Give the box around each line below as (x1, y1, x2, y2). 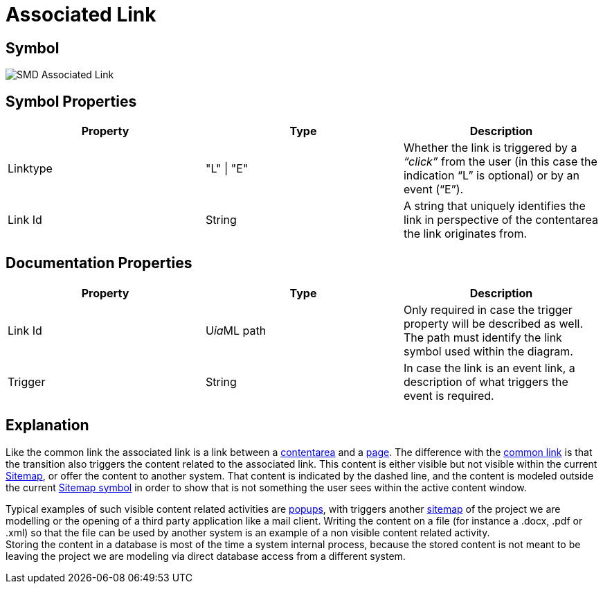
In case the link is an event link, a (403, 360, 575, 375)
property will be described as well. (403, 316, 584, 331)
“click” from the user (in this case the (403, 155, 597, 169)
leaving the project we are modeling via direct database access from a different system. (6, 550, 406, 562)
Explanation (6, 416, 89, 434)
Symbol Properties (6, 92, 137, 110)
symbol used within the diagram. (403, 344, 573, 358)
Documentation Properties (6, 254, 192, 272)
